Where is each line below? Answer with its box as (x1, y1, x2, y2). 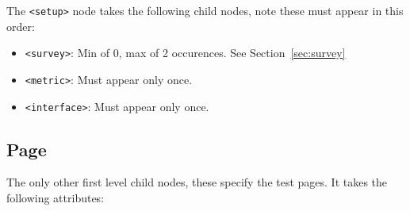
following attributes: (6, 190, 105, 206)
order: (6, 17, 35, 34)
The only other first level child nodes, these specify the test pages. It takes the (6, 174, 388, 190)
